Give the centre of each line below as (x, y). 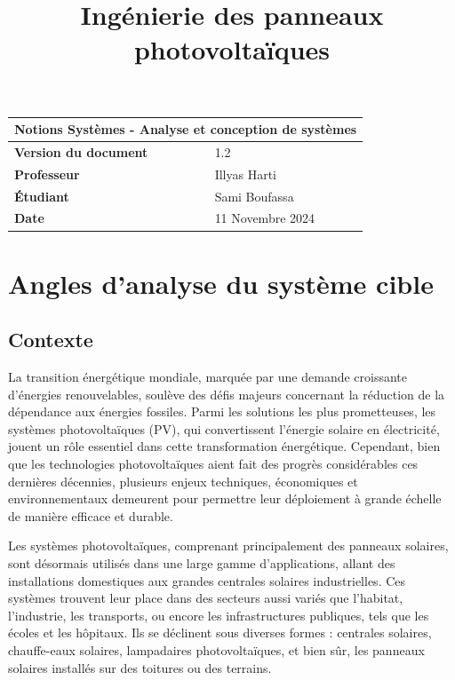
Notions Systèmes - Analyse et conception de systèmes (186, 129)
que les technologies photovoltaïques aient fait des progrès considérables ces (213, 464)
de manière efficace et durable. (91, 515)
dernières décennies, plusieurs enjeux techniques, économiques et (183, 481)
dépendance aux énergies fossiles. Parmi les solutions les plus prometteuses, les (222, 411)
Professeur (47, 174)
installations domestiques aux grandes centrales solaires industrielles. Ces (207, 580)
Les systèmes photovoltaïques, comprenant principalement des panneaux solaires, (228, 546)
